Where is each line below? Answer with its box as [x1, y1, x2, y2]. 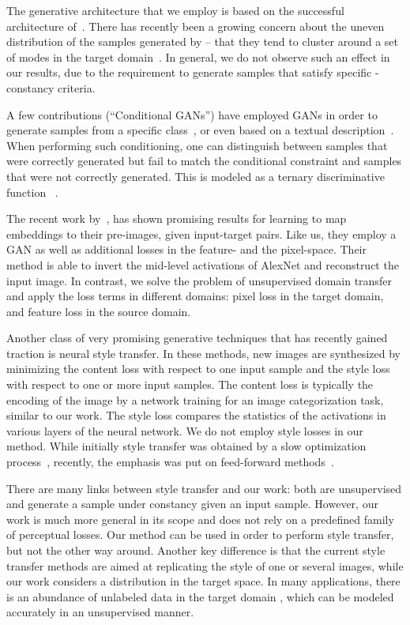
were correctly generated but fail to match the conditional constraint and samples [6, 152, 402, 169]
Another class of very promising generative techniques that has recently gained [6, 329, 388, 346]
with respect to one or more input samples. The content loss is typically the [6, 376, 374, 393]
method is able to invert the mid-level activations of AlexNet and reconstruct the [6, 256, 399, 273]
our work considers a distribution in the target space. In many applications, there [6, 573, 401, 589]
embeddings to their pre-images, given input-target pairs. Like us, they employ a [6, 225, 397, 242]
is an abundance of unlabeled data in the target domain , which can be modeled [6, 588, 394, 604]
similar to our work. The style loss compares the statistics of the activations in [6, 407, 386, 424]
